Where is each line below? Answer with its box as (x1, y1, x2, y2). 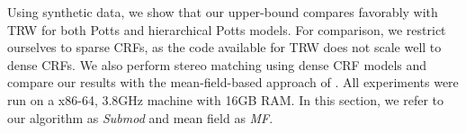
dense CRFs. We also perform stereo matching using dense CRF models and (7, 55, 427, 74)
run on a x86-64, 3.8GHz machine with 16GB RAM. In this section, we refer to (7, 90, 444, 109)
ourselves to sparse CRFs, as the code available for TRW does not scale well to (7, 38, 442, 57)
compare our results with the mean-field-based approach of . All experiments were (7, 73, 459, 92)
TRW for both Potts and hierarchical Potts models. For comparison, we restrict (7, 20, 446, 39)
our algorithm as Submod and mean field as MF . (7, 108, 273, 127)
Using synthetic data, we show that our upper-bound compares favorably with (7, 3, 438, 21)
